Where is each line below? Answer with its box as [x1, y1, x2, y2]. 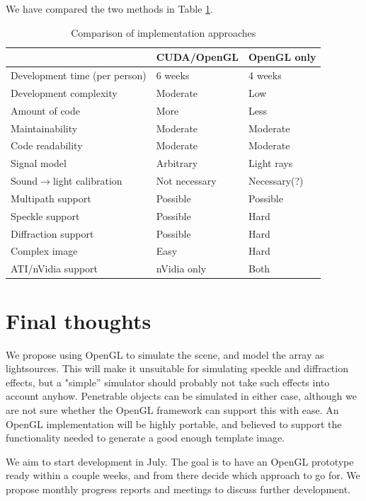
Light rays [248, 156, 293, 171]
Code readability [11, 138, 83, 153]
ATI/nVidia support [11, 261, 98, 276]
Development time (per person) [11, 68, 147, 83]
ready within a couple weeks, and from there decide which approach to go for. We [6, 468, 360, 483]
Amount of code [11, 103, 80, 117]
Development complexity [11, 85, 118, 100]
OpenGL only [248, 50, 316, 64]
